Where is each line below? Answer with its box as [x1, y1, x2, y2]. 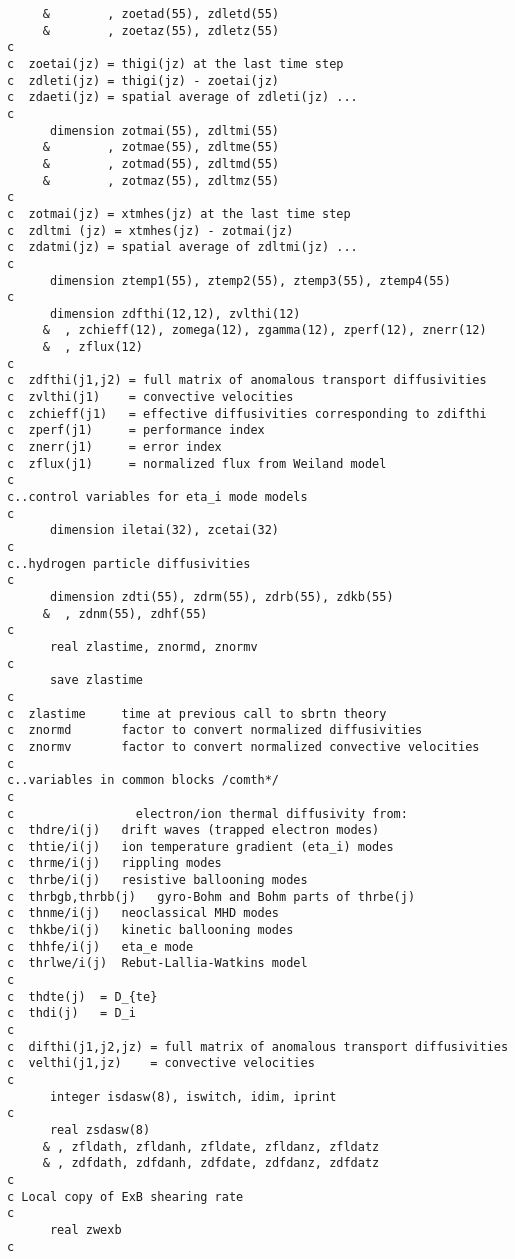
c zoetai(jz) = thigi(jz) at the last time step [7, 56, 344, 71]
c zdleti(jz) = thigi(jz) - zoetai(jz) [7, 73, 280, 88]
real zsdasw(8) [49, 1122, 151, 1137]
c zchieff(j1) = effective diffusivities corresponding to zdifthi [7, 406, 487, 421]
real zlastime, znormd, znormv [49, 639, 258, 654]
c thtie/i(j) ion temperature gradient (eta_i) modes [7, 839, 394, 854]
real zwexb [49, 1222, 122, 1237]
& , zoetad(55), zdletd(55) [42, 7, 280, 21]
